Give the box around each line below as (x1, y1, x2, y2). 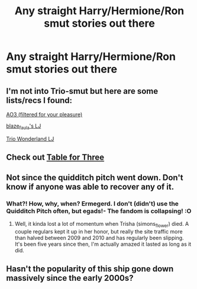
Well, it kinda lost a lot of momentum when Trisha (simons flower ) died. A (14, 220, 189, 229)
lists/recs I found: (6, 95, 73, 105)
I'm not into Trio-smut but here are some (6, 86, 159, 96)
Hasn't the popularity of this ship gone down (6, 264, 174, 274)
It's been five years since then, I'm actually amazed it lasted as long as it (14, 241, 192, 248)
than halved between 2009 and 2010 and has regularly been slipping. (14, 234, 185, 241)
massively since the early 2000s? (6, 273, 134, 283)
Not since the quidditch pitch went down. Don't (6, 173, 183, 183)
